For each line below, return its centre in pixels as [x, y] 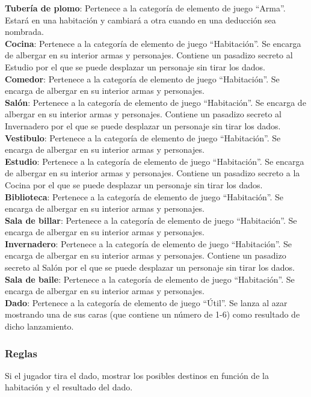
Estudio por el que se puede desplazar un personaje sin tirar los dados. [135, 66]
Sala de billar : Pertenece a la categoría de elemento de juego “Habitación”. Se [151, 220]
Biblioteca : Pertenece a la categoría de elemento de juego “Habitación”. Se [144, 196]
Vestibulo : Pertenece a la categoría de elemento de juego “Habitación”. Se [143, 137]
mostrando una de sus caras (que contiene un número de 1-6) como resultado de [152, 314]
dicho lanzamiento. [39, 326]
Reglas [21, 353]
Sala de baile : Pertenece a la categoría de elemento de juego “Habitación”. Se [150, 279]
